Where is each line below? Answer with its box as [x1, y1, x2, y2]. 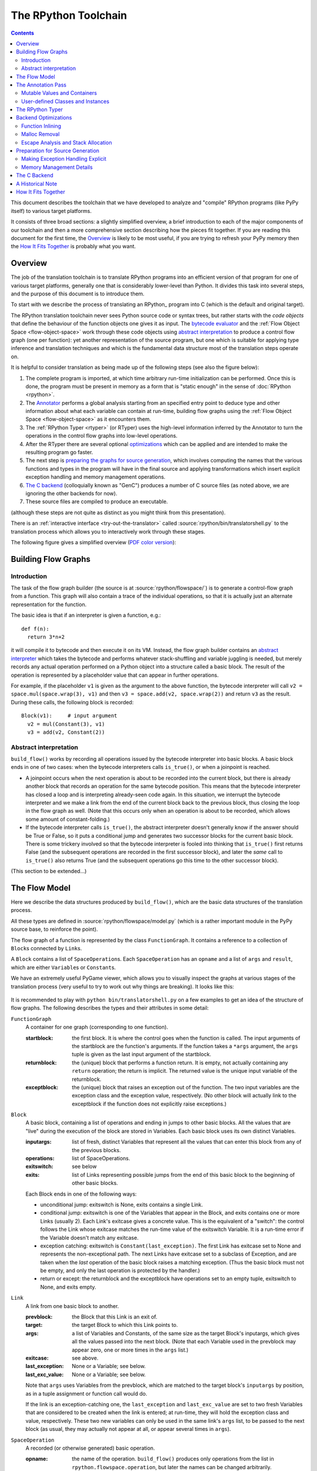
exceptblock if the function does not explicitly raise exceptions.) [72, 1100, 227, 1107]
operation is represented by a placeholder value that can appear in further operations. [11, 671, 219, 678]
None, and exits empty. [40, 1283, 96, 1290]
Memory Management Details [21, 164, 93, 171]
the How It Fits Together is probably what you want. [11, 243, 136, 250]
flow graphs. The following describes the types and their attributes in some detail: [11, 1004, 209, 1011]
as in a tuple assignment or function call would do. [25, 1390, 148, 1397]
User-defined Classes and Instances [21, 98, 110, 105]
